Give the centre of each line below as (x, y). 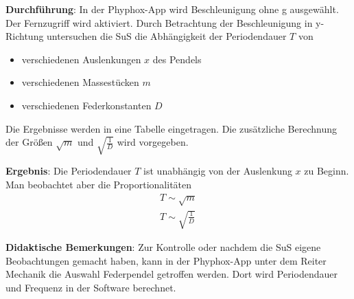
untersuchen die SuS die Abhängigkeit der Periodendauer (167, 36)
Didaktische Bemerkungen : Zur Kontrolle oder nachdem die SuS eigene (163, 246)
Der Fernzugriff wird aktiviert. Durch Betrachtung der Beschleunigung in (159, 22)
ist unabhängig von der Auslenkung (218, 171)
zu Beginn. (327, 171)
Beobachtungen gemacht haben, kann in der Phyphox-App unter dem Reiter (166, 260)
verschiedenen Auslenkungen (81, 59)
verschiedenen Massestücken (80, 82)
